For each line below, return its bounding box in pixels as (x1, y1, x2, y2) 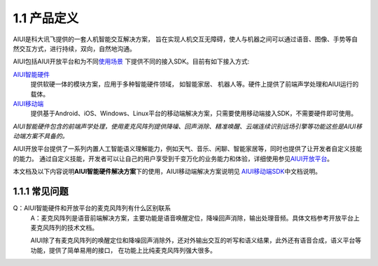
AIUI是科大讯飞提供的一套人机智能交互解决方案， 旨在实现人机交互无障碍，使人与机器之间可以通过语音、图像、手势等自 (13, 35, 358, 43)
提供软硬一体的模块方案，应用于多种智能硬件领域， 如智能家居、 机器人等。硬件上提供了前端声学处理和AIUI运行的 (30, 80, 359, 89)
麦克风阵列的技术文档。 (30, 223, 98, 232)
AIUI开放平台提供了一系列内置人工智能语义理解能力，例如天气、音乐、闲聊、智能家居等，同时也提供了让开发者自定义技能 (13, 145, 363, 153)
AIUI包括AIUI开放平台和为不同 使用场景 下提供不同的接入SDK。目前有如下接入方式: (13, 57, 250, 66)
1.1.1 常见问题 (13, 186, 69, 198)
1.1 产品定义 (13, 10, 79, 26)
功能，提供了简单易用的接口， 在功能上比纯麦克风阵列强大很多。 (30, 246, 216, 254)
